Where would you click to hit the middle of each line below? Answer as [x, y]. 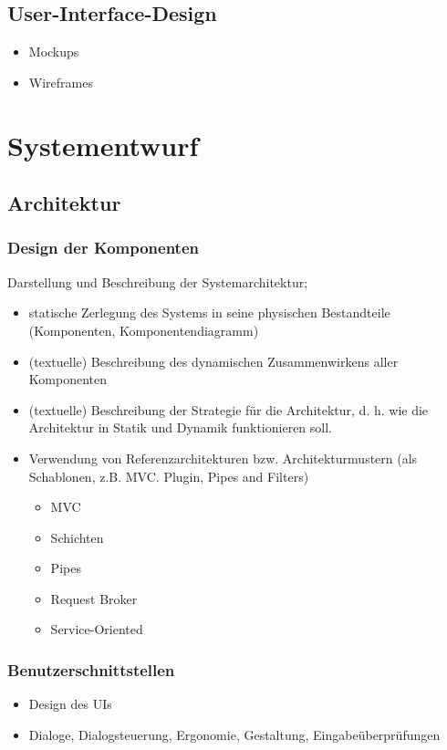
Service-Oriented [97, 629]
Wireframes [61, 82]
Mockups [54, 52]
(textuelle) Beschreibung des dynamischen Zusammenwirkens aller [213, 361]
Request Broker [94, 598]
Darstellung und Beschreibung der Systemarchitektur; [158, 281]
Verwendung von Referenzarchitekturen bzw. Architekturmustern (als [223, 458]
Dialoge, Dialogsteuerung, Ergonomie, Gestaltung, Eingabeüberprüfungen [234, 734]
